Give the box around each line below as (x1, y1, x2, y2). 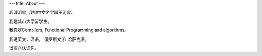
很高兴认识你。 (9, 45, 39, 51)
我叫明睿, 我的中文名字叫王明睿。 (9, 10, 75, 15)
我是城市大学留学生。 (9, 18, 52, 24)
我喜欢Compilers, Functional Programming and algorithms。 (9, 27, 129, 33)
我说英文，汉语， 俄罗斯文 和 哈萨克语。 (9, 36, 89, 42)
